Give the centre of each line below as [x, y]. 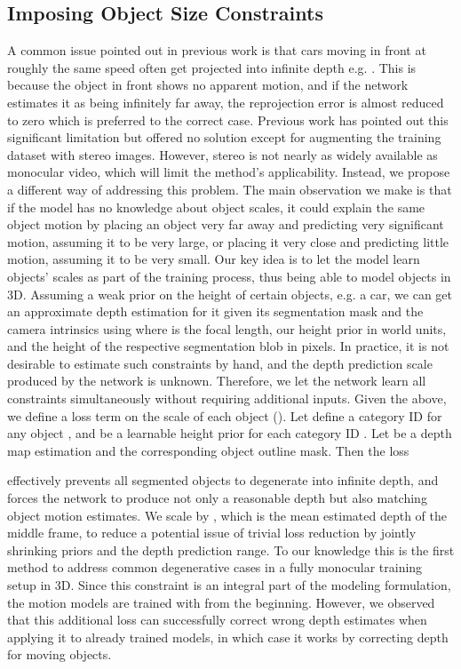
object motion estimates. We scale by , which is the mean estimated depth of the [227, 515]
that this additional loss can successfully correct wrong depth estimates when [217, 620]
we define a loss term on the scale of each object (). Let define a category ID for [225, 415]
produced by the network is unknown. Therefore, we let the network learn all [217, 381]
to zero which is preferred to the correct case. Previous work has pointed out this [228, 119]
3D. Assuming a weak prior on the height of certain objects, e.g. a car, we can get [230, 294]
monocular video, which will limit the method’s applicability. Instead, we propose [229, 172]
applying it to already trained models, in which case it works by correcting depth [228, 637]
